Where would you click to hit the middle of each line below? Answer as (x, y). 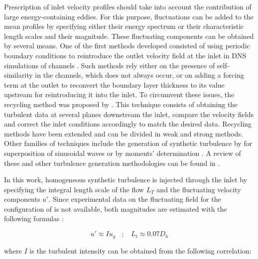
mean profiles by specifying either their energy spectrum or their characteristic (124, 26)
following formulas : (34, 218)
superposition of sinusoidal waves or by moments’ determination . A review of (123, 153)
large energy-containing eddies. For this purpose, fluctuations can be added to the (129, 16)
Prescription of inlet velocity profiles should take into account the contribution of (128, 6)
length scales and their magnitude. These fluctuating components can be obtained (129, 36)
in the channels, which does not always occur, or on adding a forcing (139, 75)
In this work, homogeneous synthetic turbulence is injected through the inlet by (126, 180)
